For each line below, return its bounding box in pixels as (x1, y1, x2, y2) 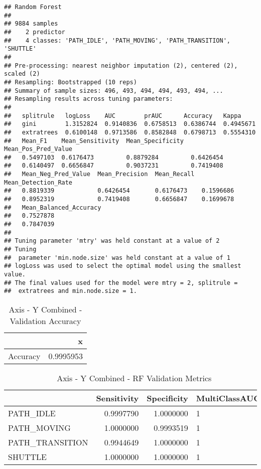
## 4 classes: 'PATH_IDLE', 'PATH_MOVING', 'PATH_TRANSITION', (4, 37, 231, 44)
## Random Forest (4, 4, 62, 11)
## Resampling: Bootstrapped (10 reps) (4, 78, 137, 86)
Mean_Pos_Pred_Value (4, 145, 73, 153)
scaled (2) (4, 70, 40, 78)
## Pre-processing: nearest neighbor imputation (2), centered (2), (4, 62, 238, 69)
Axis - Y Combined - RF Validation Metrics (57, 372, 212, 384)
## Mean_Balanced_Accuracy (4, 204, 101, 211)
